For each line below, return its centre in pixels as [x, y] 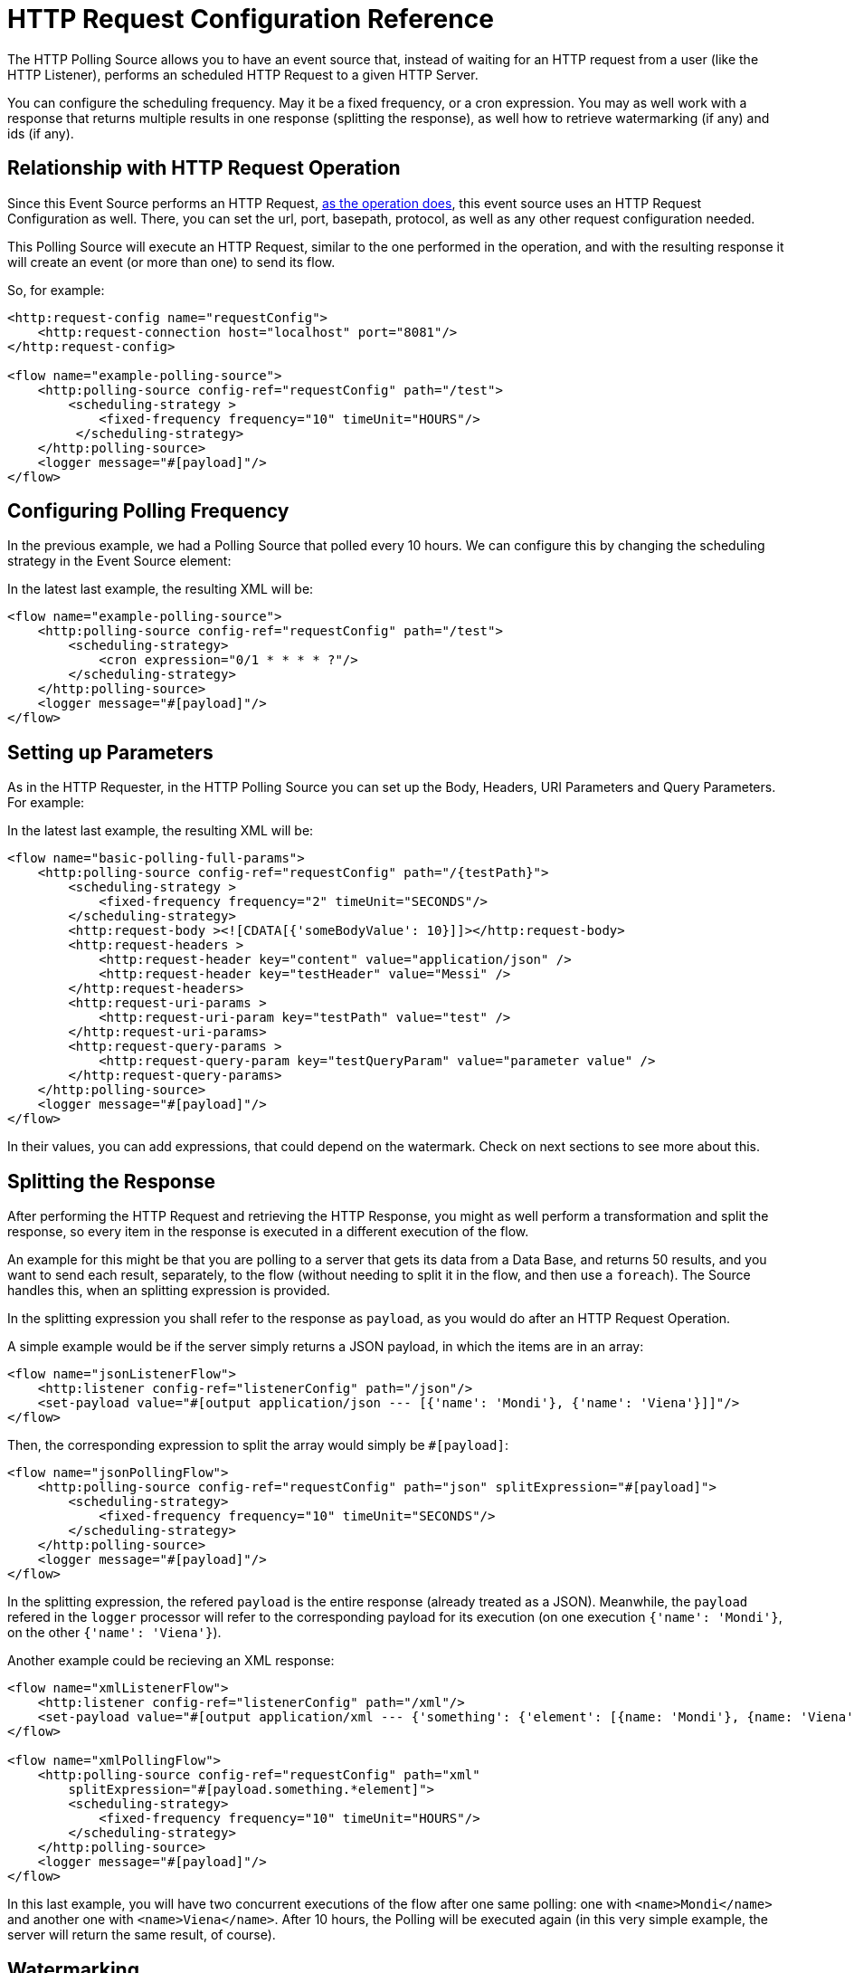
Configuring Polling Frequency [148, 511]
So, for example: [56, 290]
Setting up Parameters [110, 752]
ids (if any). [41, 133]
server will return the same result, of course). [142, 1935]
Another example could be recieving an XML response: [171, 1661]
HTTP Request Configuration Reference [251, 19]
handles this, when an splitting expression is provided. [169, 1291]
